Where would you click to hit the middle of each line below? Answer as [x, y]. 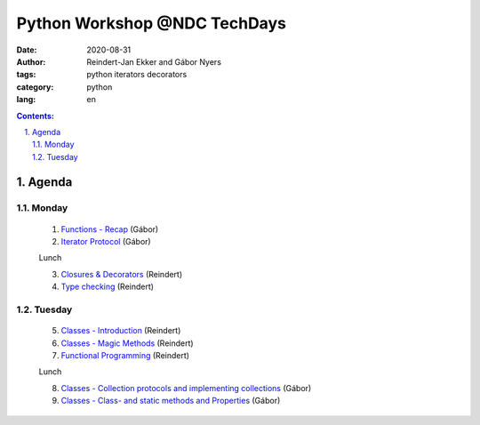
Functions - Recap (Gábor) [110, 229]
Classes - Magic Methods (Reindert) [128, 343]
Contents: [36, 116]
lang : [26, 100]
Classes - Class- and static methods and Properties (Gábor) [171, 401]
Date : [27, 50]
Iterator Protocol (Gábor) [106, 242]
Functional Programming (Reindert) [125, 355]
